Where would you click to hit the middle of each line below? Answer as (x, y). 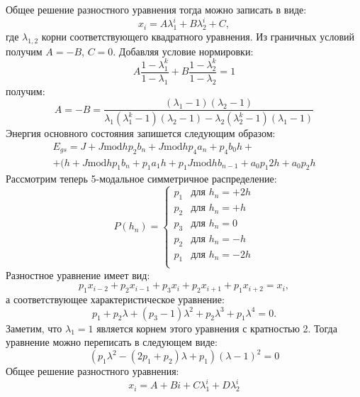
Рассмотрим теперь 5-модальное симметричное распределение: (141, 179)
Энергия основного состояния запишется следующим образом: (141, 133)
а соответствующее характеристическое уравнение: (115, 299)
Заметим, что (34, 328)
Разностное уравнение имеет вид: (78, 274)
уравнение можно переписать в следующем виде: (112, 342)
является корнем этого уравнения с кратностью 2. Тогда (217, 328)
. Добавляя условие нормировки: (183, 51)
